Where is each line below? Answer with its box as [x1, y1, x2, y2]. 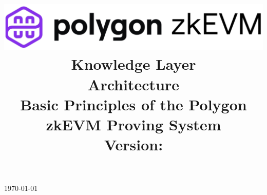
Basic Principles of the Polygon [20, 93, 247, 114]
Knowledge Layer [71, 53, 196, 74]
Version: [104, 134, 163, 155]
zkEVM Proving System [46, 114, 221, 135]
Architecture [88, 73, 179, 94]
